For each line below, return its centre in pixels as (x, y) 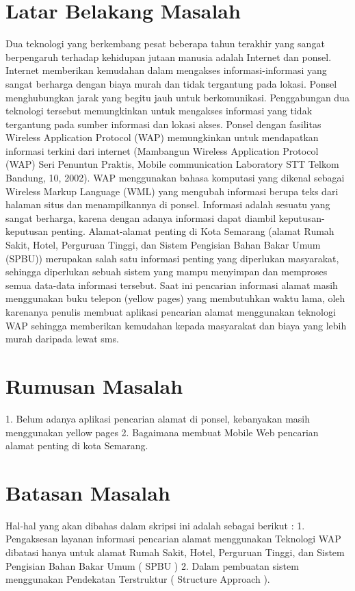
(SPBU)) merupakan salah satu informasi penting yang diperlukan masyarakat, (172, 258)
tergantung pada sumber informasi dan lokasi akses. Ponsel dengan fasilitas (163, 124)
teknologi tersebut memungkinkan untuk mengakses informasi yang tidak (159, 111)
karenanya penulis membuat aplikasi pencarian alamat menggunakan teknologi (171, 312)
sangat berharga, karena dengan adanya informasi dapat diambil (141, 217)
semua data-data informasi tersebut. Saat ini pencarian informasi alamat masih (172, 285)
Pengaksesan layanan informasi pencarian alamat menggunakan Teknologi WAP (173, 539)
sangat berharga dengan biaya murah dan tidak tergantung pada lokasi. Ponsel (171, 83)
